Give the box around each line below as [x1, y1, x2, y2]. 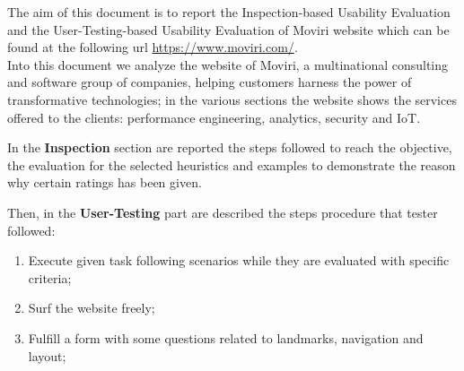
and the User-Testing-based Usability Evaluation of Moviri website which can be [7, 20, 450, 39]
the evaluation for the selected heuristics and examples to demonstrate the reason [7, 155, 456, 174]
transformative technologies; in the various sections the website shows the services [7, 90, 457, 108]
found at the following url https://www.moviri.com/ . [7, 38, 298, 56]
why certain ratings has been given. [7, 173, 202, 192]
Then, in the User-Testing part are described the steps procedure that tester [7, 203, 438, 221]
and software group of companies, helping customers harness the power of [7, 73, 412, 91]
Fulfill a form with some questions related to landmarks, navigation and [28, 328, 424, 347]
